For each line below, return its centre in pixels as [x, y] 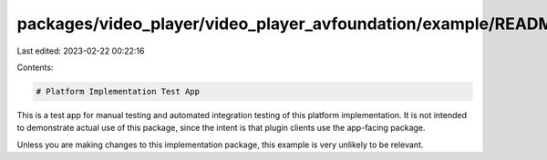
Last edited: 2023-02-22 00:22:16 [81, 51]
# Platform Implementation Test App [118, 91]
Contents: [35, 67]
